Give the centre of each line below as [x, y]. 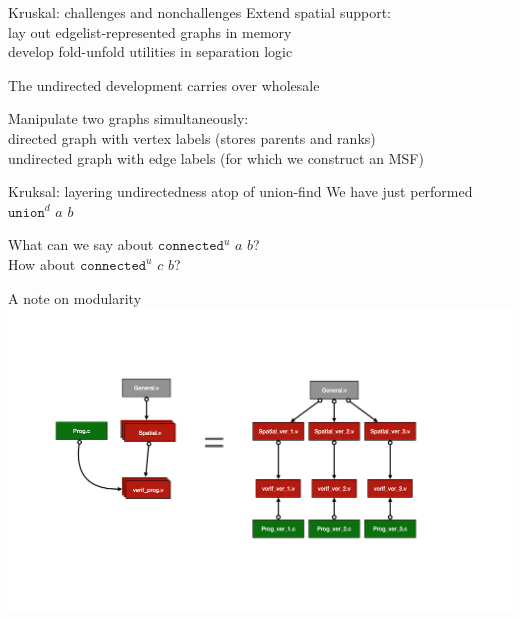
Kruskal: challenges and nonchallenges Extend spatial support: [199, 12]
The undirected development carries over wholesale [164, 84]
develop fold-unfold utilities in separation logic [150, 51]
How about [42, 263]
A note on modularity [75, 297]
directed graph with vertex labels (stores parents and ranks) [192, 137]
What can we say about [81, 244]
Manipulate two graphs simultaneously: [128, 118]
